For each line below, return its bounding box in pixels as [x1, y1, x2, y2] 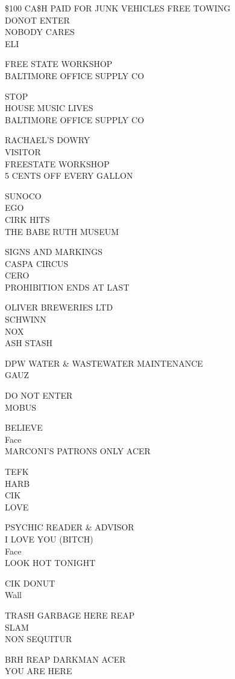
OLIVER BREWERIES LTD [5, 301, 113, 314]
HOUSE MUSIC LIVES [5, 101, 93, 114]
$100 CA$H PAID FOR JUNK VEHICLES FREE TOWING [5, 2, 231, 14]
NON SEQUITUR [5, 632, 72, 645]
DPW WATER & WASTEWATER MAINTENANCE [5, 356, 203, 369]
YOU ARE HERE [5, 665, 72, 677]
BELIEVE [5, 421, 43, 434]
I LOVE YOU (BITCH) [5, 532, 93, 545]
